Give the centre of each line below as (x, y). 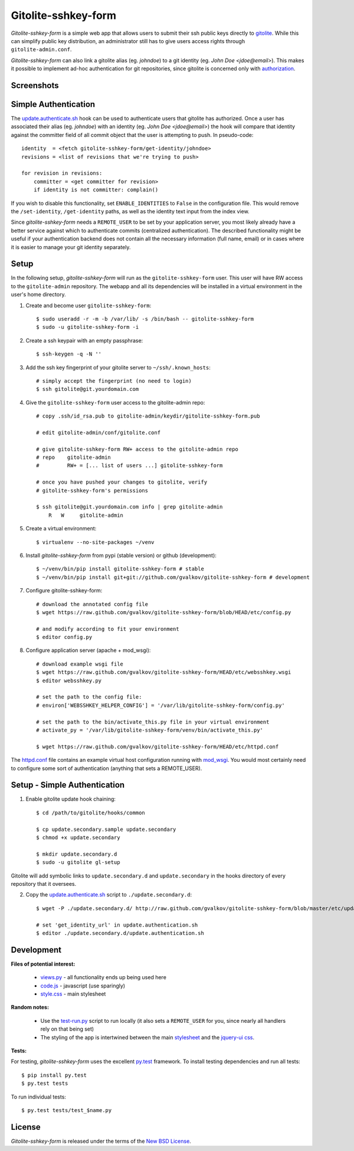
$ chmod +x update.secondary (78, 838)
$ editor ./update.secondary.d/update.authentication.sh (120, 933)
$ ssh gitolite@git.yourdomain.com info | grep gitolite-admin (130, 507)
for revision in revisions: (62, 173)
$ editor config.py (64, 637)
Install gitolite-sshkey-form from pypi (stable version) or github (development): (121, 555)
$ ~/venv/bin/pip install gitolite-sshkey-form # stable (120, 569)
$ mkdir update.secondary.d (77, 854)
